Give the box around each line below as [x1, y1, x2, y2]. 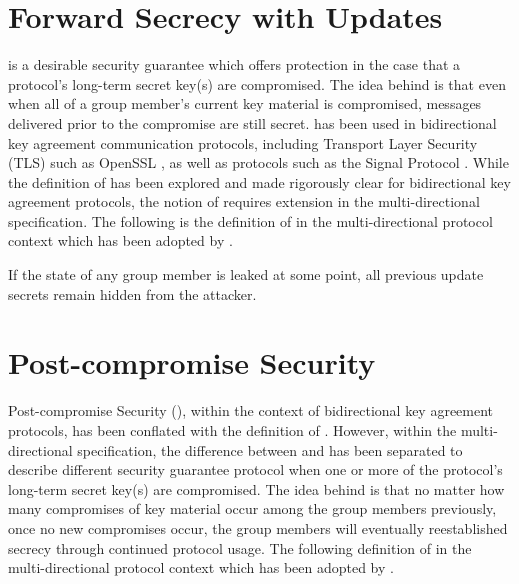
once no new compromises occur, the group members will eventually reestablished [8, 517, 508, 538]
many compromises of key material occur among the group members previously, [8, 498, 497, 519]
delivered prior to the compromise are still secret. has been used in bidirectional [8, 112, 497, 133]
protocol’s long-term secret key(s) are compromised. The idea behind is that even [8, 73, 506, 94]
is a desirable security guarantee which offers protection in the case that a [8, 54, 461, 75]
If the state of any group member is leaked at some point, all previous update [8, 264, 484, 285]
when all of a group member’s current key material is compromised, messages [8, 93, 482, 114]
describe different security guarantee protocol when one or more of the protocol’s [8, 459, 503, 480]
